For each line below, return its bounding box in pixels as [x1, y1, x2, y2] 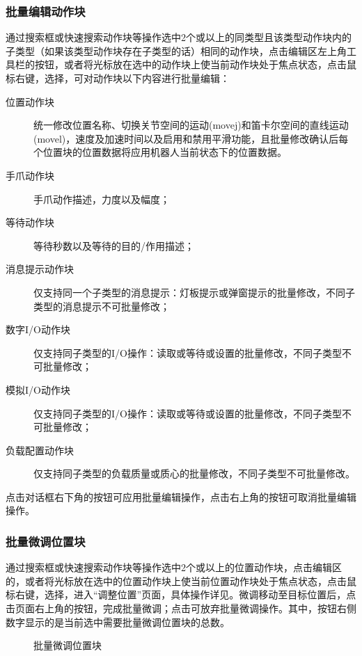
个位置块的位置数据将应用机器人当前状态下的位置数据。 [33, 145, 287, 159]
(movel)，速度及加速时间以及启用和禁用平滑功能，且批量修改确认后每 [33, 131, 349, 145]
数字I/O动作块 [6, 322, 70, 337]
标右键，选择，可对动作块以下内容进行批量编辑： [6, 71, 230, 85]
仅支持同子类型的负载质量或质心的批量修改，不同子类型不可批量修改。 [33, 466, 355, 481]
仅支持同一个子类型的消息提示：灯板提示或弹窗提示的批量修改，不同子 [33, 285, 355, 299]
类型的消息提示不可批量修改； [33, 298, 170, 313]
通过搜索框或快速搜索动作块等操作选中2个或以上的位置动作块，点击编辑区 [6, 560, 342, 575]
